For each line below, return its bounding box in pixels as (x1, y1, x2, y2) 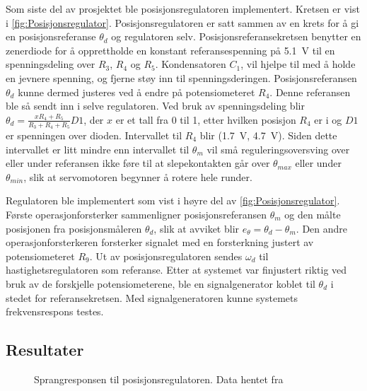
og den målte (284, 206, 341, 221)
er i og (314, 112, 342, 127)
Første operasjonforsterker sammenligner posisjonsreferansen (6, 206, 267, 221)
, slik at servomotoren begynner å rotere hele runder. (23, 169, 252, 184)
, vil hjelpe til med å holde (240, 57, 356, 71)
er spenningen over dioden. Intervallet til (6, 127, 182, 142)
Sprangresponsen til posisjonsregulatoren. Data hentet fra (34, 371, 284, 386)
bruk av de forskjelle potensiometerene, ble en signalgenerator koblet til (6, 276, 315, 291)
